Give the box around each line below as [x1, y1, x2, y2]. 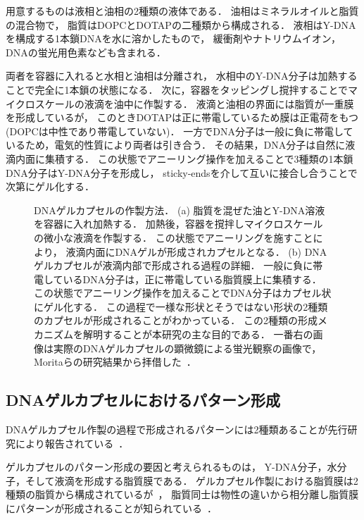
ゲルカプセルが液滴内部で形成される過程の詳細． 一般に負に [34, 258, 313, 273]
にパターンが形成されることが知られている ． [6, 501, 217, 516]
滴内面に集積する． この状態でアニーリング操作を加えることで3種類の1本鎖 [6, 151, 353, 166]
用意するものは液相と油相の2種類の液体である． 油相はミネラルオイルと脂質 [6, 4, 359, 18]
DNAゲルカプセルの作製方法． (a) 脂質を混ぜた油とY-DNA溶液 [34, 202, 325, 217]
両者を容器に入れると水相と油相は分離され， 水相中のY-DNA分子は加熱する [6, 68, 358, 83]
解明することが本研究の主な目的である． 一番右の [82, 327, 313, 342]
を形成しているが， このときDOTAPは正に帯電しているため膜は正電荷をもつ [6, 110, 358, 125]
